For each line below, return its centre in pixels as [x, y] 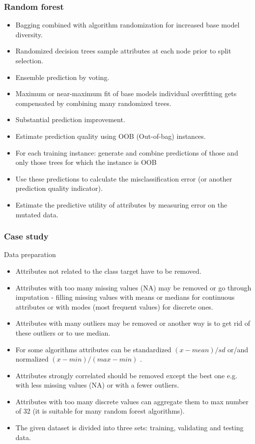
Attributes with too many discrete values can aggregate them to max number [132, 401]
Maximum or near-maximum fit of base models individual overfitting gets [126, 93]
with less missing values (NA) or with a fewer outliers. [97, 385]
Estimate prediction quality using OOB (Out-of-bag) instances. [111, 136]
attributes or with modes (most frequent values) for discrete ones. [114, 306]
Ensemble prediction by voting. [62, 77]
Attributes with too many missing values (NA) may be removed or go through [133, 287]
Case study [26, 236]
